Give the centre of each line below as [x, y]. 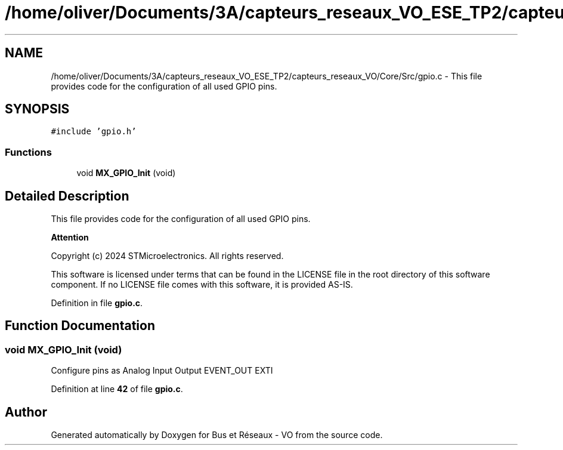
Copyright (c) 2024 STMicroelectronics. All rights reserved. [167, 256]
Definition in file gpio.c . [97, 303]
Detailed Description [67, 196]
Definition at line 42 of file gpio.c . [117, 389]
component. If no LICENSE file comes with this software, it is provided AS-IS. [202, 285]
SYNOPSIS [37, 109]
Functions [28, 152]
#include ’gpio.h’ [94, 132]
